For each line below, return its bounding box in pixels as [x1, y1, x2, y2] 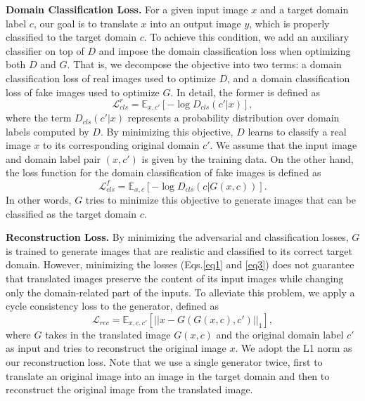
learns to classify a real [248, 124, 347, 138]
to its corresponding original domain [43, 138, 200, 152]
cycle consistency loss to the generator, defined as [6, 298, 219, 313]
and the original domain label [216, 327, 344, 341]
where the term [6, 110, 72, 125]
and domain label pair [6, 151, 101, 166]
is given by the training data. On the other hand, [141, 151, 354, 166]
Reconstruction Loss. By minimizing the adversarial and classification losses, [6, 230, 349, 244]
